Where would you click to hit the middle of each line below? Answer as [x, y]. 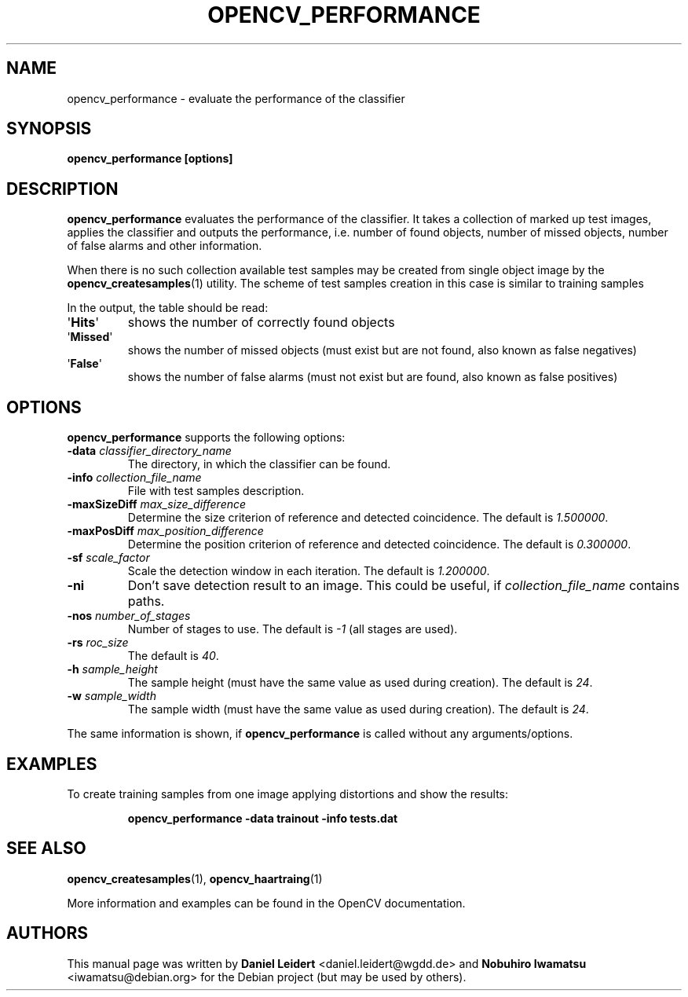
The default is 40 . [173, 656]
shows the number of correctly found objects [261, 323]
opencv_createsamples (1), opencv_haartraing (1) [195, 878]
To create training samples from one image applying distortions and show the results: [288, 794]
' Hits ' [83, 323]
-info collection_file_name [134, 478]
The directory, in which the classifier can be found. [259, 464]
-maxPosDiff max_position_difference [165, 531]
